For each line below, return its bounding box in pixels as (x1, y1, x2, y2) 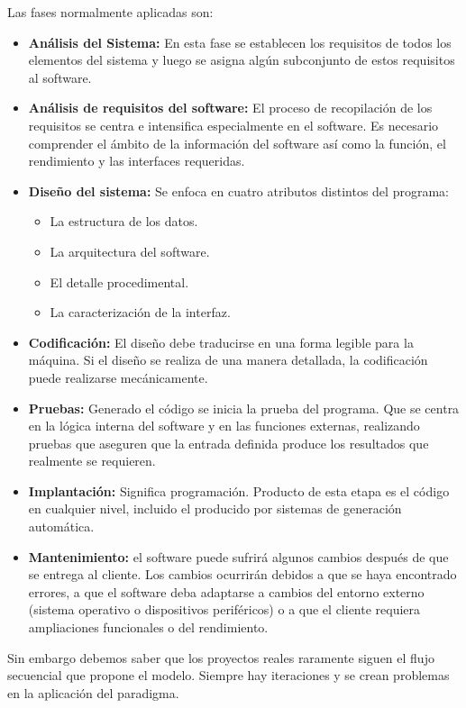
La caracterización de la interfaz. (50, 303, 231, 322)
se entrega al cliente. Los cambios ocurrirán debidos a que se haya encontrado (28, 565, 457, 584)
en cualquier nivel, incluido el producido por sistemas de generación (28, 499, 402, 518)
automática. (28, 517, 95, 536)
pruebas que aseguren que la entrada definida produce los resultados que (28, 433, 429, 452)
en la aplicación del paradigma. (7, 683, 179, 702)
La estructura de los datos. (50, 212, 198, 231)
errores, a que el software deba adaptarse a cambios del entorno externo (28, 582, 425, 601)
